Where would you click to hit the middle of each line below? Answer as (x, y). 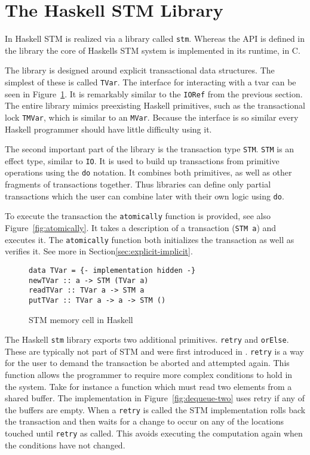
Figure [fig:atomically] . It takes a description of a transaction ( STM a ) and (141, 227)
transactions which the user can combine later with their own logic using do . (145, 196)
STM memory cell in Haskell (81, 319)
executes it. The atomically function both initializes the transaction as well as (150, 239)
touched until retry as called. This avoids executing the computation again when (154, 433)
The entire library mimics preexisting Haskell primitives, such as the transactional (155, 105)
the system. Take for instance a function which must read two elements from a (148, 386)
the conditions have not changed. (65, 445)
